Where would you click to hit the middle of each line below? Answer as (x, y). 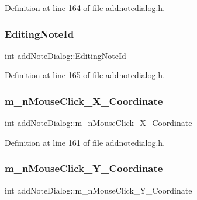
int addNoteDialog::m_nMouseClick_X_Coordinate (98, 123)
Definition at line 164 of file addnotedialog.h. (85, 8)
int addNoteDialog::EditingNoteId (65, 55)
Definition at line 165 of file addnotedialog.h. (85, 75)
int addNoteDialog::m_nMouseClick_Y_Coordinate (98, 190)
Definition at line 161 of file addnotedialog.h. (85, 142)
